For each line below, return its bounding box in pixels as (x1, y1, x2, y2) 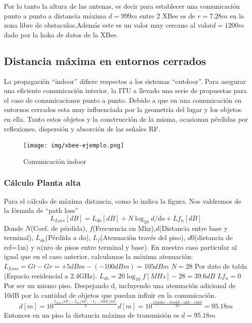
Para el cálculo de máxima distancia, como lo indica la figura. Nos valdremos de (4, 195, 241, 206)
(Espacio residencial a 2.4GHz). (4, 270, 97, 280)
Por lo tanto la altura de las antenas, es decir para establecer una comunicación (4, 1, 240, 11)
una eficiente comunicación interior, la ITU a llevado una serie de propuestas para (4, 85, 247, 96)
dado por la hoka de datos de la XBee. (4, 29, 118, 39)
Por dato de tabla (194, 260, 247, 271)
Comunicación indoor (23, 156, 86, 166)
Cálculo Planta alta (4, 177, 81, 189)
